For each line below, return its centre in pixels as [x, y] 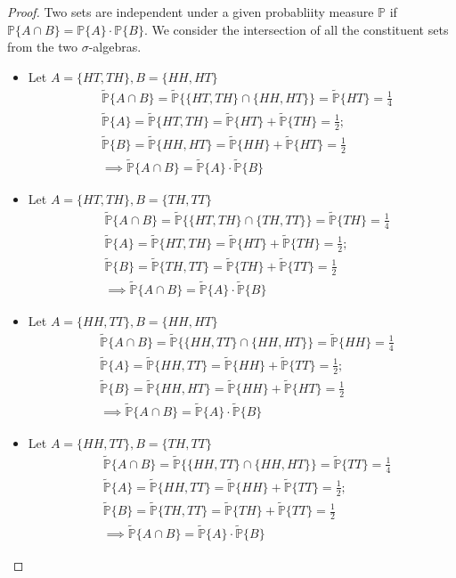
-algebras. [115, 47]
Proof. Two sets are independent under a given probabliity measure [191, 12]
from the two [42, 47]
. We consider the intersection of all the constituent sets [296, 29]
